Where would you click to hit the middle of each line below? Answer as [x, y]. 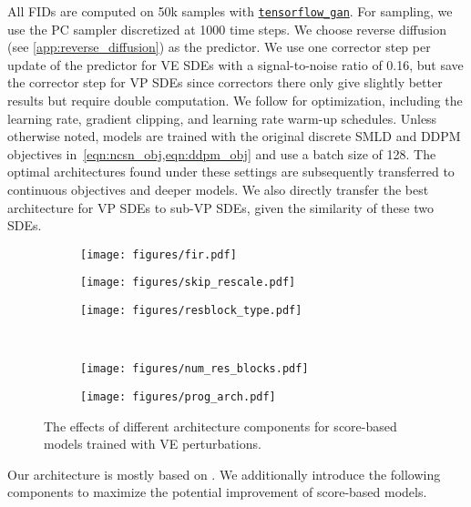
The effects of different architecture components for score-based [220, 426]
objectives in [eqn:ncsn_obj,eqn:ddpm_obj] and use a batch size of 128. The [222, 153]
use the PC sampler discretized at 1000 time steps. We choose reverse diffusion [227, 29]
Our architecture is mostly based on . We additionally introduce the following [224, 474]
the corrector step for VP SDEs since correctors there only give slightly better [225, 82]
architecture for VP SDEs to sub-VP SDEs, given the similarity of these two [220, 207]
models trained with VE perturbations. [153, 444]
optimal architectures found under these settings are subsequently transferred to [231, 172]
